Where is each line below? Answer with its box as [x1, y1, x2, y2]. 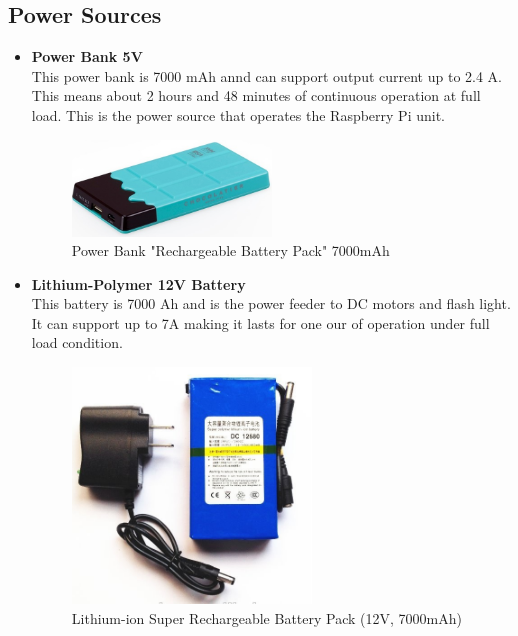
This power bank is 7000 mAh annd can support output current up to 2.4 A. [31, 65, 502, 86]
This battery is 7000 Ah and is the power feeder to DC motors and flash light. [31, 293, 511, 314]
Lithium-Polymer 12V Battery [31, 273, 246, 294]
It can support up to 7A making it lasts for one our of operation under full [31, 312, 490, 333]
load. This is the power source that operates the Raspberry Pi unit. [31, 104, 445, 125]
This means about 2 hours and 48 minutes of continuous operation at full [31, 85, 481, 106]
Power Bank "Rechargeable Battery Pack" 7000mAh [71, 240, 390, 261]
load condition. [31, 332, 123, 353]
